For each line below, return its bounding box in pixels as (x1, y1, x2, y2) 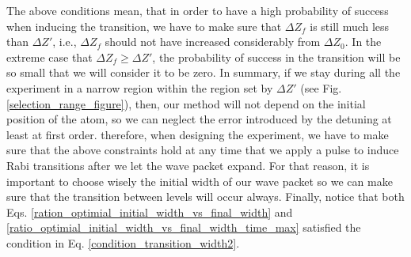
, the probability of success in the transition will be (152, 48, 401, 65)
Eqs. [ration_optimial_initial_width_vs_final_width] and (6, 203, 293, 220)
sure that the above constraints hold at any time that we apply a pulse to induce (6, 142, 399, 158)
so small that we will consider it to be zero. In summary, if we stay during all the (6, 64, 401, 81)
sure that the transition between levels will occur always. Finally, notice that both (6, 188, 405, 205)
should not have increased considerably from (105, 33, 321, 50)
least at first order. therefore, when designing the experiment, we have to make (6, 126, 389, 142)
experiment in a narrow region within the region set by (6, 79, 273, 96)
